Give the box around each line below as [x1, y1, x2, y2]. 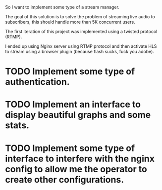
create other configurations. [5, 174, 124, 185]
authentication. [5, 76, 70, 88]
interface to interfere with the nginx [5, 153, 155, 164]
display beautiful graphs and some [5, 110, 151, 120]
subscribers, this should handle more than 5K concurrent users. [5, 19, 135, 25]
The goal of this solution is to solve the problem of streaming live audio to [5, 14, 155, 19]
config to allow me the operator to [5, 163, 147, 175]
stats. [5, 120, 30, 131]
